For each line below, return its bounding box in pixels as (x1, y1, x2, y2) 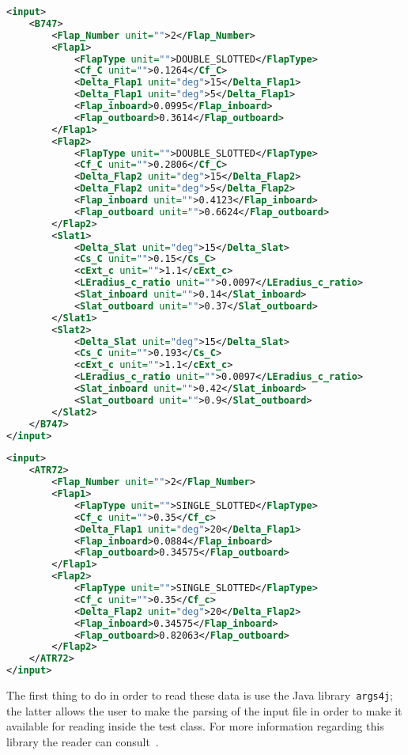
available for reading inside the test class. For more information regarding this (6, 718, 384, 734)
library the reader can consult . (6, 733, 159, 749)
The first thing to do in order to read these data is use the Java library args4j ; (6, 687, 393, 703)
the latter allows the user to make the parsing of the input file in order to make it (6, 702, 402, 719)
